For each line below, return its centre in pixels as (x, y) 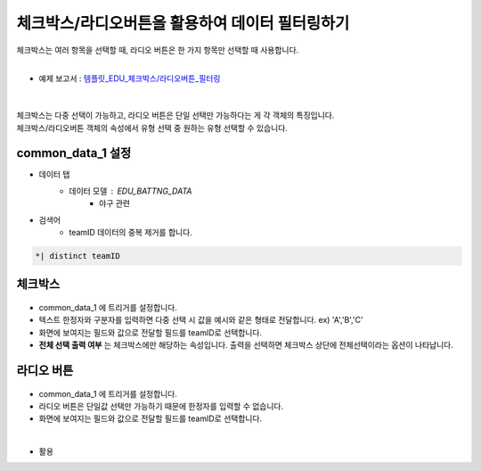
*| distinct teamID (77, 256)
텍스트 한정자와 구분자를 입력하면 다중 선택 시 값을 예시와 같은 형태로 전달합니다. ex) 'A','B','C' (201, 320)
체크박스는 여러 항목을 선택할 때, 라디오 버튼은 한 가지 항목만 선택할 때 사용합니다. (158, 50)
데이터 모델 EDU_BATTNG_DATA (130, 191)
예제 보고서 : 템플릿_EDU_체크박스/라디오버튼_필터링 (130, 78)
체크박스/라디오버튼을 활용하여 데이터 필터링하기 (183, 23)
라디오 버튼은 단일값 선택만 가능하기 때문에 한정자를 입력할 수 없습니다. (161, 406)
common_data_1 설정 (74, 153)
